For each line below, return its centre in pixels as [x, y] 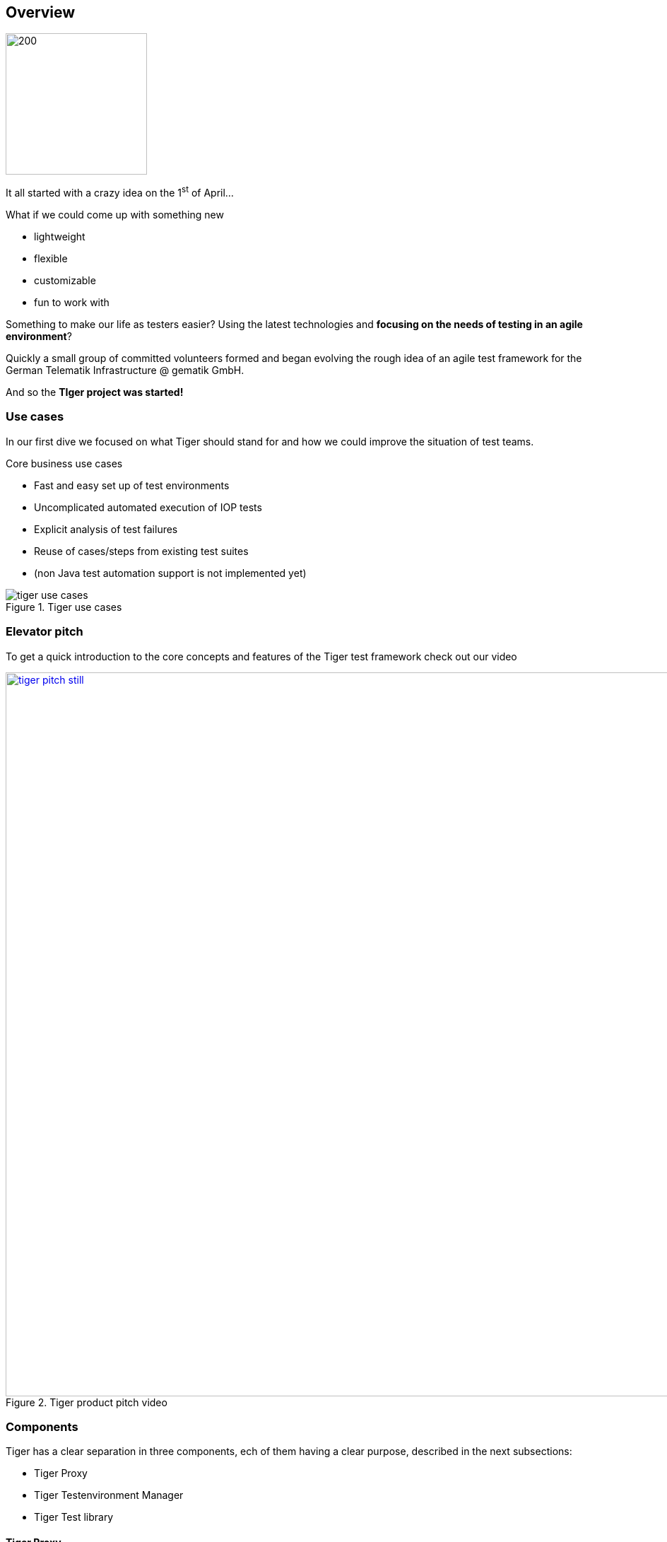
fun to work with [72, 303]
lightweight [60, 237]
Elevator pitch [45, 632]
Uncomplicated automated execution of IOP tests [148, 507]
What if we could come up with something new [115, 215]
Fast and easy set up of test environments [132, 485]
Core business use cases [64, 463]
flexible [51, 259]
